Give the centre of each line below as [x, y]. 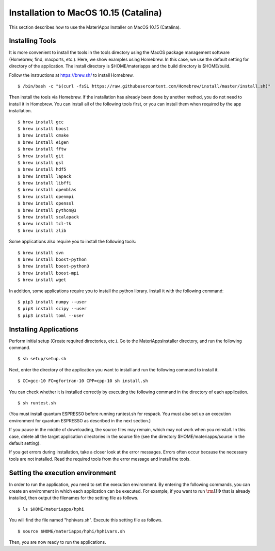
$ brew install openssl [46, 203]
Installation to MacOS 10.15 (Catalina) [85, 13]
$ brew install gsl [41, 162]
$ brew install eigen [43, 142]
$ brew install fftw [42, 149]
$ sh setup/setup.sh [42, 359]
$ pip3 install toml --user [51, 315]
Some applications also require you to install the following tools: [73, 242]
